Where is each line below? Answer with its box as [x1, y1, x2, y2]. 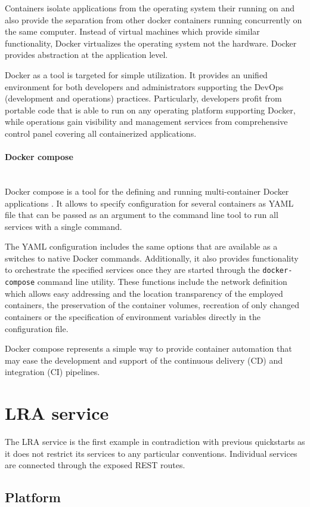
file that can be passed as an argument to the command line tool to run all [5, 208, 278, 221]
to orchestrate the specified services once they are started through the [5, 263, 260, 276]
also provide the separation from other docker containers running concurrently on [5, 13, 302, 26]
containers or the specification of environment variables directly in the [5, 310, 261, 322]
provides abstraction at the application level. [5, 48, 168, 61]
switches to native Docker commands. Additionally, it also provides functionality [5, 251, 299, 264]
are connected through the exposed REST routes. [5, 459, 185, 471]
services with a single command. [5, 220, 122, 232]
